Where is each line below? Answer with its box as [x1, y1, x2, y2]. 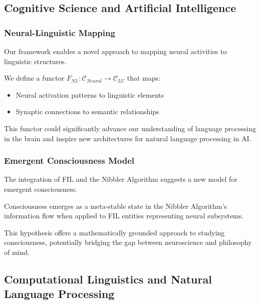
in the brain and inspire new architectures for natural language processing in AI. [4, 133, 251, 143]
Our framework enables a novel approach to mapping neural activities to [4, 46, 227, 56]
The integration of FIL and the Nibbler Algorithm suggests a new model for [4, 174, 237, 184]
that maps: [127, 73, 160, 83]
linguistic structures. [4, 56, 67, 66]
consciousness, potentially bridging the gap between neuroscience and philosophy [4, 237, 252, 247]
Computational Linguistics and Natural [4, 271, 212, 286]
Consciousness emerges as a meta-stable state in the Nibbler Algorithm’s [4, 200, 227, 211]
